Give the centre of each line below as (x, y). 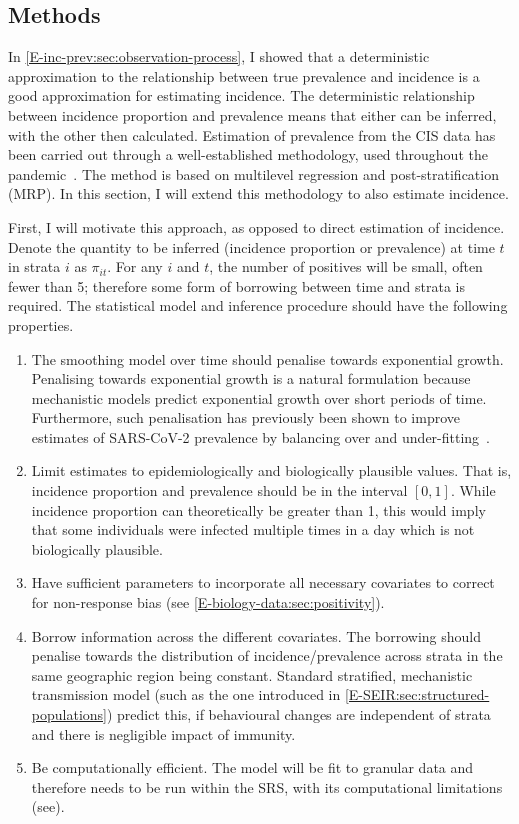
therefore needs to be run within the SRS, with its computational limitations (267, 786)
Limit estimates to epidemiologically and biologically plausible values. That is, (271, 470)
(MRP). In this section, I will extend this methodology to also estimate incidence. (258, 193)
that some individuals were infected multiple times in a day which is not (253, 529)
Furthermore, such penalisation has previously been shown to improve (245, 417)
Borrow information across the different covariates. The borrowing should (256, 635)
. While (473, 490)
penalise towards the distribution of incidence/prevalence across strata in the (267, 655)
